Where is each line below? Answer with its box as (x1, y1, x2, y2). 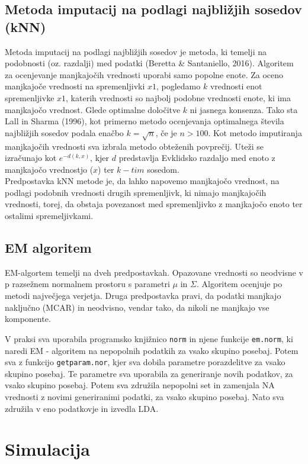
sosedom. (147, 163, 179, 175)
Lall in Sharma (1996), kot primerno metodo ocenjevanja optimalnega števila (5, 115, 284, 127)
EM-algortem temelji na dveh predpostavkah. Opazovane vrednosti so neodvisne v (5, 266, 303, 278)
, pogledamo (156, 80, 201, 92)
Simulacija (5, 437, 90, 461)
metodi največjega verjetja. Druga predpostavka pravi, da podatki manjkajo (5, 289, 281, 302)
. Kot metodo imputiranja (208, 126, 302, 138)
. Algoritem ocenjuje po (196, 278, 283, 290)
